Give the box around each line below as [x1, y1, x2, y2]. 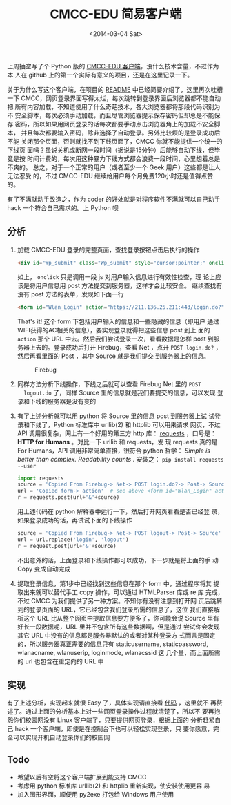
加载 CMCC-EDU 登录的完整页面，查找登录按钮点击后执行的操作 [17, 245, 200, 254]
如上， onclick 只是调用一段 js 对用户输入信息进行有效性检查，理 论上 [17, 272, 216, 281]
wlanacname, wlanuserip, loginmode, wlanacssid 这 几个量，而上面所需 [17, 648, 221, 656]
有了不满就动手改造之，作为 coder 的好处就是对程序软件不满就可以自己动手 [7, 195, 221, 203]
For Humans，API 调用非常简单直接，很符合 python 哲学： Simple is [17, 446, 210, 455]
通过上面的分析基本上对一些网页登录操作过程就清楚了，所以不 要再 [25, 708, 214, 716]
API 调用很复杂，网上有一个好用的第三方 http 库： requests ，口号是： [17, 429, 217, 437]
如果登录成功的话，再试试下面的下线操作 [17, 516, 132, 524]
